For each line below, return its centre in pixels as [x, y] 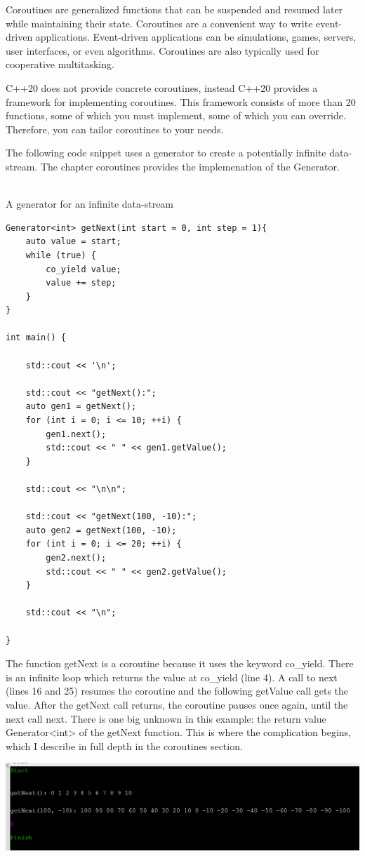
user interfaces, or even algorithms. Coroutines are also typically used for [162, 50]
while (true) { [61, 255]
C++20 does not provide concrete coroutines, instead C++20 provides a [162, 87]
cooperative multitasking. [60, 64]
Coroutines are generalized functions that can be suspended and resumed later [174, 9]
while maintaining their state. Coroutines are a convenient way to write [159, 23]
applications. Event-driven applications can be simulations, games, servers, [196, 37]
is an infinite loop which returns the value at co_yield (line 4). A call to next [172, 677]
